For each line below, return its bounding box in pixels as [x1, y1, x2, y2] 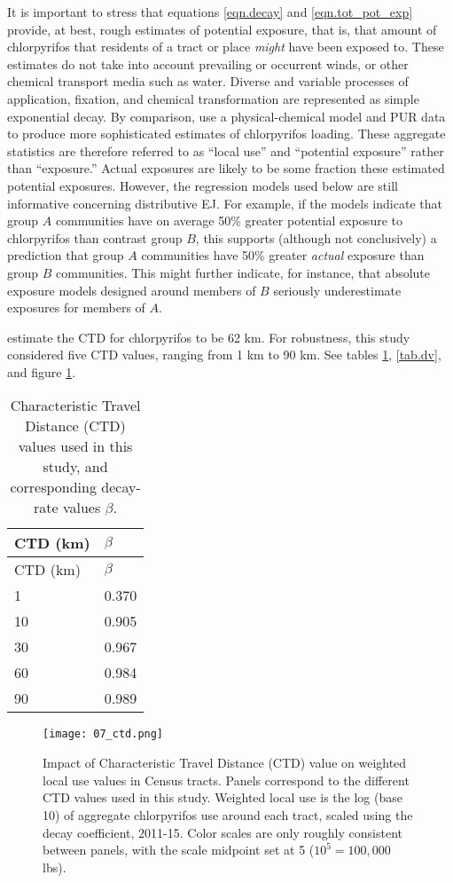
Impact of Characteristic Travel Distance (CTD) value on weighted [43, 753, 407, 772]
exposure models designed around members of [7, 280, 256, 299]
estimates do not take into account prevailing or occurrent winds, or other [7, 54, 409, 73]
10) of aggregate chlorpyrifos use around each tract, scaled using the [43, 805, 413, 824]
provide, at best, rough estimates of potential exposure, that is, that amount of [7, 20, 437, 38]
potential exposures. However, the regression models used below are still [7, 176, 398, 194]
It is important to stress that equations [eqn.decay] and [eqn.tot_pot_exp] [7, 3, 413, 20]
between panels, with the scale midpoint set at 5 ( [43, 840, 315, 859]
